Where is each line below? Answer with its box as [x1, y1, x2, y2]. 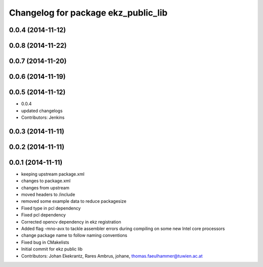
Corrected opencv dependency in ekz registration [21, 219, 121, 225]
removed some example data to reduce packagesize [21, 198, 127, 204]
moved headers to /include [21, 191, 75, 197]
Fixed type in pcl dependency [21, 205, 81, 211]
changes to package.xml [21, 178, 71, 184]
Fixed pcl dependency [21, 212, 66, 218]
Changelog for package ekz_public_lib [9, 7, 168, 18]
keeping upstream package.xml [21, 171, 85, 177]
